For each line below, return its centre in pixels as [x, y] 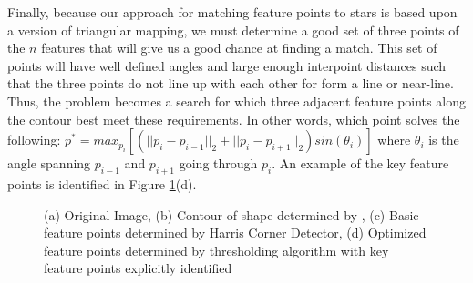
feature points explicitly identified [138, 268]
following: [34, 140]
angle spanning [49, 163]
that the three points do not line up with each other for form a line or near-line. [231, 83]
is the [444, 140]
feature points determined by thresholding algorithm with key [216, 250]
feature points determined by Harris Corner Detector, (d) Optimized [235, 232]
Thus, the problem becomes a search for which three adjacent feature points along [236, 101]
